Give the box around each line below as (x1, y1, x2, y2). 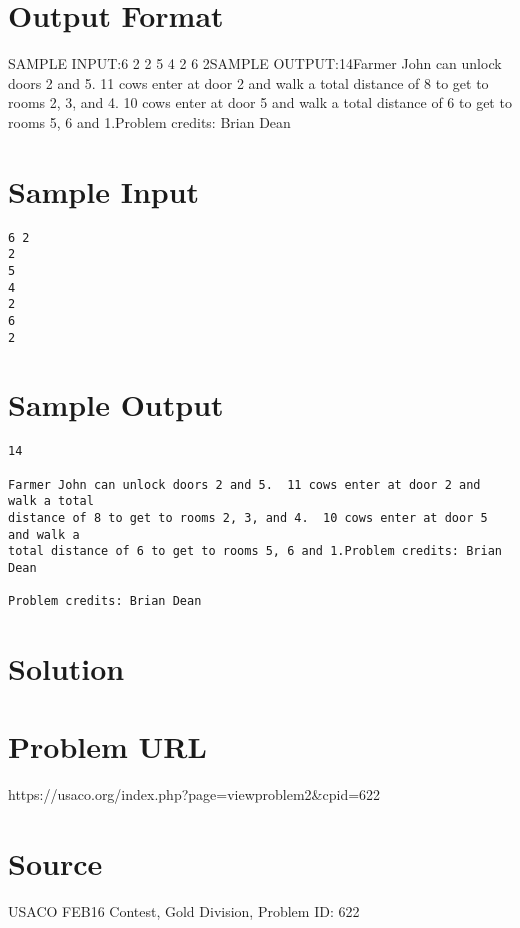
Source (8, 843, 103, 884)
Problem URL (8, 726, 207, 767)
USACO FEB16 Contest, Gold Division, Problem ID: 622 (8, 901, 360, 922)
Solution (8, 648, 125, 689)
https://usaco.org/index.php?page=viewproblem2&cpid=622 (8, 784, 381, 805)
